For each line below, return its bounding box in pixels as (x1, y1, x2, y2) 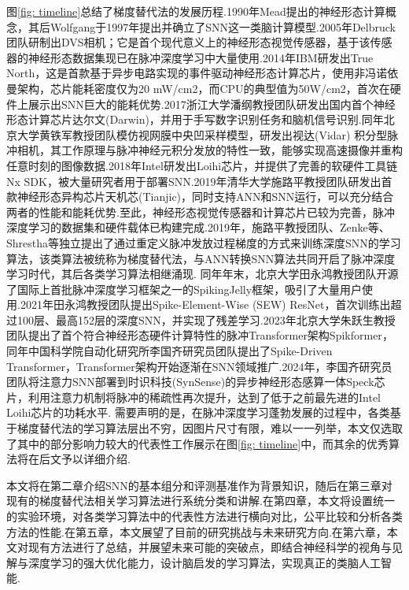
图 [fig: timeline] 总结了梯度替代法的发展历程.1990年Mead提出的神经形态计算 (6, 3, 385, 19)
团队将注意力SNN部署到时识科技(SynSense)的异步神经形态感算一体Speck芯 (6, 373, 385, 390)
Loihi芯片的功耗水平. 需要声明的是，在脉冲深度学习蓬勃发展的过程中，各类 (6, 404, 390, 421)
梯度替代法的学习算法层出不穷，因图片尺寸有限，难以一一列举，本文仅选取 (17, 420, 403, 436)
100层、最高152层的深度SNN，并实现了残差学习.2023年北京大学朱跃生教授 (17, 311, 396, 328)
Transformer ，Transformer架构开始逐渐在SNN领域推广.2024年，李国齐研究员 (6, 358, 392, 374)
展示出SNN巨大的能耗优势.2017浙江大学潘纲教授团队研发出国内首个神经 (28, 95, 396, 112)
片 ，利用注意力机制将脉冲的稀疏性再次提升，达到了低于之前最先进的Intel (6, 388, 381, 405)
